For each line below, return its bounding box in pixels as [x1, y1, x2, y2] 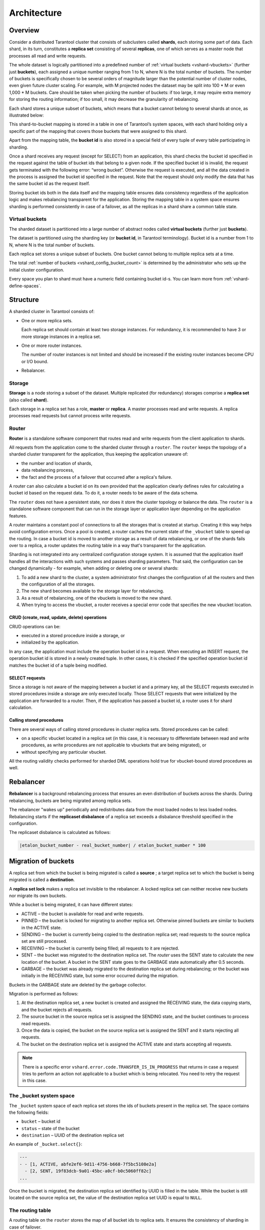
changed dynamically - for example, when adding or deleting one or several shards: [9, 565, 179, 571]
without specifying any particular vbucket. [21, 749, 107, 755]
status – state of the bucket [21, 1125, 80, 1131]
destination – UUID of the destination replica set [21, 1132, 125, 1138]
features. [9, 513, 27, 519]
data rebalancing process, [21, 467, 75, 473]
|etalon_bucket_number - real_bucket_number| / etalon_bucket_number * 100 [19, 843, 206, 848]
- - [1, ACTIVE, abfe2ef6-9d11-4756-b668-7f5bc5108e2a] [19, 1161, 157, 1167]
